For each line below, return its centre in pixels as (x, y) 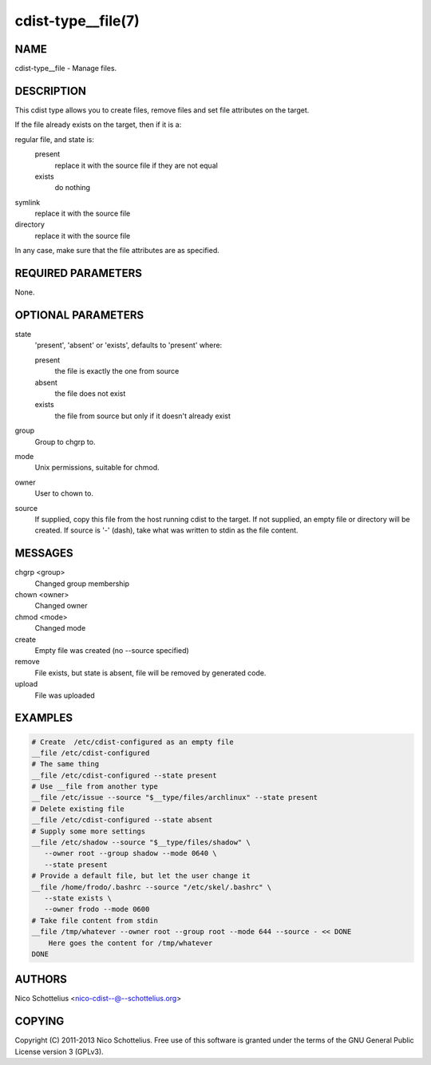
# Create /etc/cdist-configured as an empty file (133, 742)
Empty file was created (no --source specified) (112, 650)
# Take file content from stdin (95, 920)
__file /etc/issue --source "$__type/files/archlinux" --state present (175, 798)
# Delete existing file (78, 809)
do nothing (73, 188)
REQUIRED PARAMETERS (79, 273)
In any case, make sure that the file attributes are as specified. (117, 251)
